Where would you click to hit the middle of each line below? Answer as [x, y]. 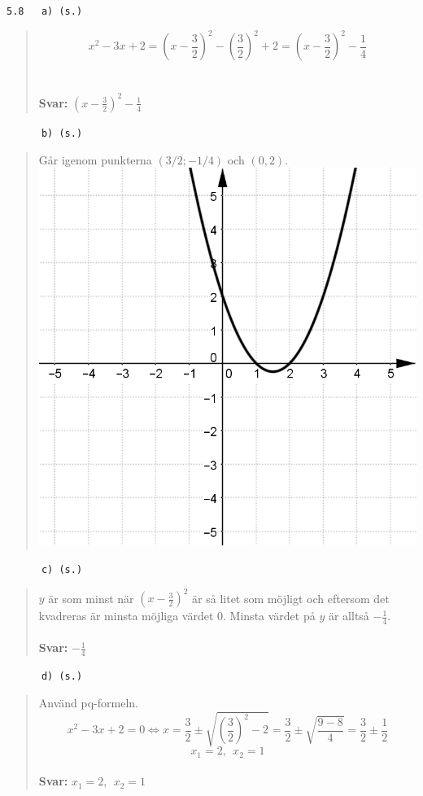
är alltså [349, 616]
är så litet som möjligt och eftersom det [291, 598]
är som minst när [91, 598]
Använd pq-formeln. [88, 702]
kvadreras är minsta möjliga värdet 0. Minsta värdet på [177, 616]
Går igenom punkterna [95, 159]
